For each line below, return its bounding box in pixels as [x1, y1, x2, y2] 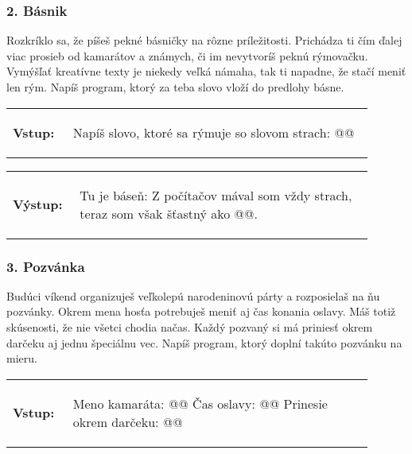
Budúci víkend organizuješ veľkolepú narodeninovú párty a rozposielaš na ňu [6, 287, 380, 304]
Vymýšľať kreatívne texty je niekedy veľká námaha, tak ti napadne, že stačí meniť [6, 63, 406, 80]
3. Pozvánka [6, 256, 85, 276]
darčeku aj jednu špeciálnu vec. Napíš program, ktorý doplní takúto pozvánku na [6, 334, 402, 351]
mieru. [6, 350, 37, 367]
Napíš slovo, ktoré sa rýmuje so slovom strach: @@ [72, 122, 355, 142]
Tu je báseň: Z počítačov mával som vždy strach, [80, 185, 352, 204]
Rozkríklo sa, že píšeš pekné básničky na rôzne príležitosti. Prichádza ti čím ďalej [6, 32, 402, 49]
